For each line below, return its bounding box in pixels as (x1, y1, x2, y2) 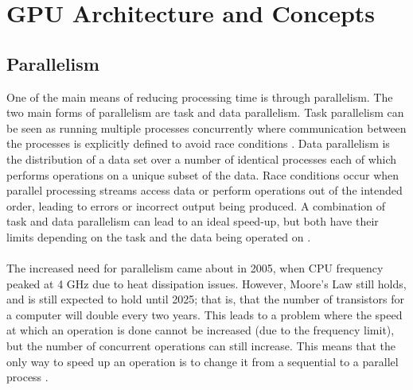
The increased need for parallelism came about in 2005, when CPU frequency (6, 260, 384, 276)
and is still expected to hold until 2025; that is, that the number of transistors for (6, 291, 404, 307)
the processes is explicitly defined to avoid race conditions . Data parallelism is (6, 135, 390, 152)
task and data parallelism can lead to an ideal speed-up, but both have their (6, 213, 379, 230)
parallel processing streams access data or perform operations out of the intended (6, 182, 403, 199)
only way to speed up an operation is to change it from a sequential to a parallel (6, 353, 399, 369)
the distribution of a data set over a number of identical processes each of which (6, 150, 397, 167)
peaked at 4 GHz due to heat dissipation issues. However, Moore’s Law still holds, (6, 275, 407, 292)
